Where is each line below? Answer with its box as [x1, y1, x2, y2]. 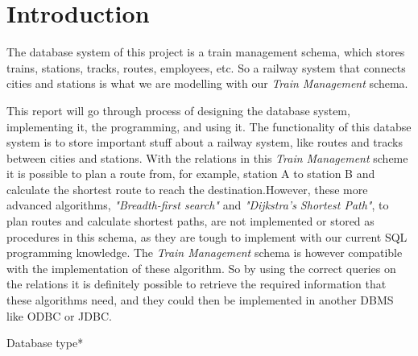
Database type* [6, 334, 84, 351]
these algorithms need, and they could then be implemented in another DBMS [6, 292, 394, 308]
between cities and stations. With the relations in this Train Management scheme [6, 149, 408, 166]
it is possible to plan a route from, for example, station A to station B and [6, 165, 375, 182]
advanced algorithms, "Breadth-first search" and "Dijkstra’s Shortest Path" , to [6, 197, 389, 213]
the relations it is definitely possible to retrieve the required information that [6, 275, 387, 292]
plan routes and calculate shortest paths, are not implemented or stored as [6, 213, 375, 230]
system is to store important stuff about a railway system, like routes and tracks [6, 134, 404, 151]
